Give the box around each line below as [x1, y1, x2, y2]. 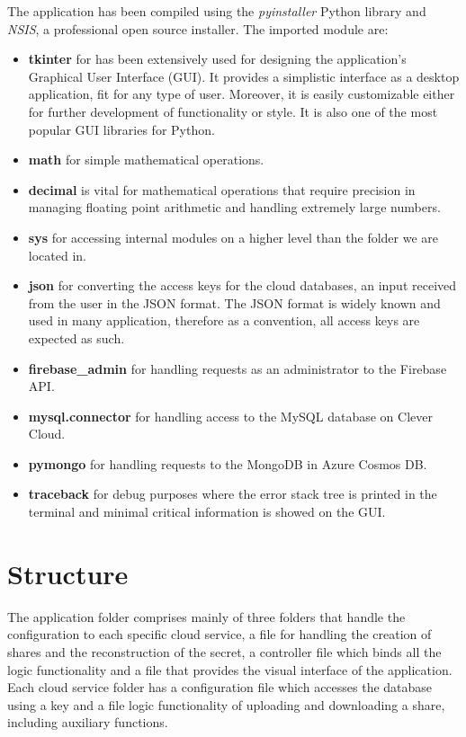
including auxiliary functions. [7, 713, 168, 732]
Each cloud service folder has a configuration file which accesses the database [7, 678, 433, 697]
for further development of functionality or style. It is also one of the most [28, 102, 438, 120]
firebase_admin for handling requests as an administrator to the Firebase [28, 359, 447, 377]
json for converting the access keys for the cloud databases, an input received [28, 276, 457, 295]
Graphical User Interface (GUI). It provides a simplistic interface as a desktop [28, 67, 460, 85]
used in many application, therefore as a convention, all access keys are [28, 311, 420, 330]
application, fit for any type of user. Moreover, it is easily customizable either [28, 84, 455, 103]
